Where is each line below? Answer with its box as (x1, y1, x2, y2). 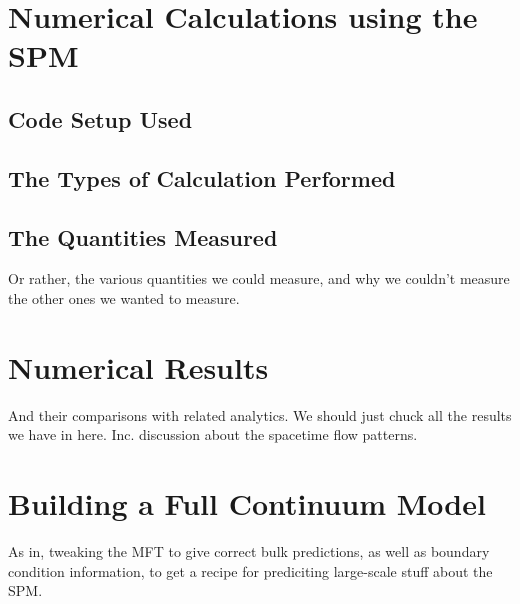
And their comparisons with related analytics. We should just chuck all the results (8, 404, 512, 425)
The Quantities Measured (8, 221, 278, 252)
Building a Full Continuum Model (8, 483, 486, 524)
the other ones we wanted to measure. (8, 287, 240, 308)
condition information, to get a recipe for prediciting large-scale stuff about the (8, 560, 493, 581)
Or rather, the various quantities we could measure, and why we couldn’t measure (8, 268, 510, 289)
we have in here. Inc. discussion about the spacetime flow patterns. (8, 424, 418, 445)
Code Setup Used (8, 103, 193, 134)
